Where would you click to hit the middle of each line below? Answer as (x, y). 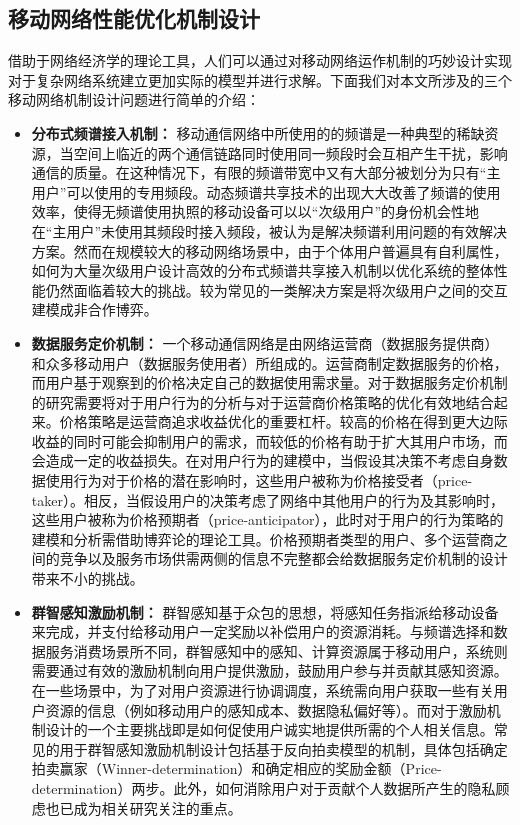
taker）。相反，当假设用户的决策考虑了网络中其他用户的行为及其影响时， (267, 499)
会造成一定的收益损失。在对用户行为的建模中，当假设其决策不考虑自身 (262, 460)
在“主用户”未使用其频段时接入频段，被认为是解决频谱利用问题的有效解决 (269, 230)
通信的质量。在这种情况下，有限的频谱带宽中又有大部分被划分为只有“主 (266, 172)
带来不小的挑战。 (87, 578)
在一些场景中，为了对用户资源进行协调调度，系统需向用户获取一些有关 (262, 690)
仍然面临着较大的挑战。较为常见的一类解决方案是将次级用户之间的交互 (276, 289)
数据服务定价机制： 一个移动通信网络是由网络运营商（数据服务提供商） (265, 342)
